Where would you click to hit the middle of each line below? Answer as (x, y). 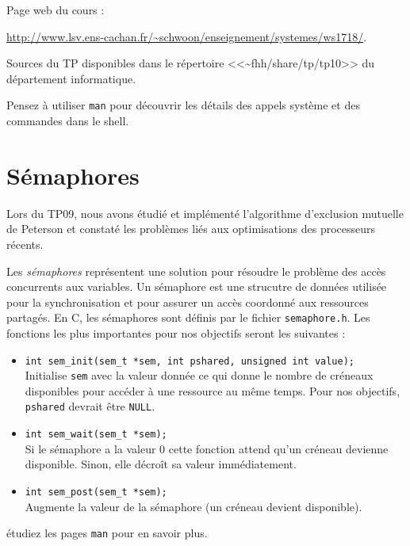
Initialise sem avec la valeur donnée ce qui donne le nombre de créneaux (199, 375)
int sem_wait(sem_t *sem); (96, 435)
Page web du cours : (56, 10)
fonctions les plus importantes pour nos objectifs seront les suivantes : (176, 332)
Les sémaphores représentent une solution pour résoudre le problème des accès (196, 271)
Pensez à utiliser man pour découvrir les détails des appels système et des (183, 105)
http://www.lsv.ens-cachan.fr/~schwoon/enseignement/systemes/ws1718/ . (187, 36)
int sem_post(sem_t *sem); (96, 492)
